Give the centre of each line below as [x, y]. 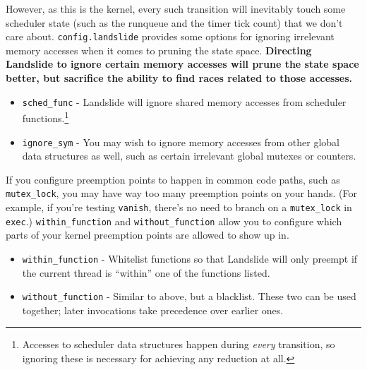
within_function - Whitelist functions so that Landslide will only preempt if [190, 258]
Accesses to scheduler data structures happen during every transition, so [179, 344]
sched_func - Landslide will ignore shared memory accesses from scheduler [184, 101]
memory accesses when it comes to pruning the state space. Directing [159, 50]
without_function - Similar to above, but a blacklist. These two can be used [189, 296]
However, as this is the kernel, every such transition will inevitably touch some [176, 8]
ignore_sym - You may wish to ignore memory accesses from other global [181, 142]
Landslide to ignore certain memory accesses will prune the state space [182, 64]
